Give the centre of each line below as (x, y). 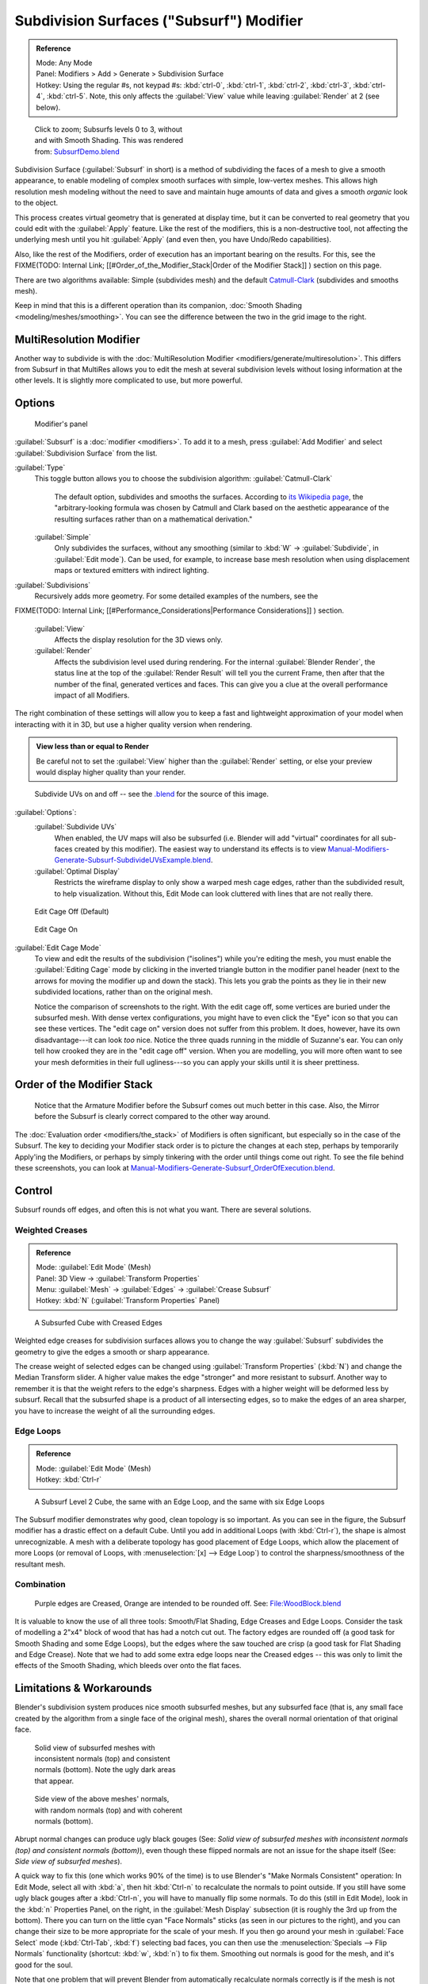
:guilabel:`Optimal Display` (77, 871)
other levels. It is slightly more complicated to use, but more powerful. (129, 380)
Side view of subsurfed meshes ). (69, 1862)
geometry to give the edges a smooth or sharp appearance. (112, 1352)
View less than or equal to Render (93, 747)
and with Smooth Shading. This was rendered (109, 140)
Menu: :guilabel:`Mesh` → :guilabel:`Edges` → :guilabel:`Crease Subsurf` (154, 1289)
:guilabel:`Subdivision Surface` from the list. (86, 453)
